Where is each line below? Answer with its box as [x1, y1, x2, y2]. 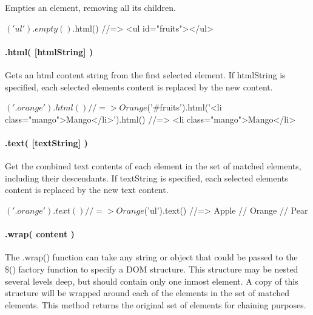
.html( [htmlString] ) [5, 45, 93, 58]
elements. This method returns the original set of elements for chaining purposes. [5, 298, 306, 311]
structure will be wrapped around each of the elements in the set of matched [5, 286, 289, 299]
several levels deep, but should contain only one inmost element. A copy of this [5, 274, 298, 287]
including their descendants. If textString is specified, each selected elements [5, 171, 288, 184]
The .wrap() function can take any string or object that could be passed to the [5, 251, 298, 263]
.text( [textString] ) [5, 136, 88, 149]
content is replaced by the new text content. [5, 183, 169, 196]
